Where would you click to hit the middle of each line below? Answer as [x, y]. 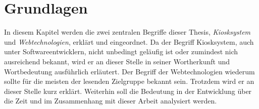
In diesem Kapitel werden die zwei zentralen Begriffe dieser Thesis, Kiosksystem [127, 32]
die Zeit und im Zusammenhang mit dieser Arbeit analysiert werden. [111, 101]
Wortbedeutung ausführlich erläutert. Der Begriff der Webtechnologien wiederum [129, 71]
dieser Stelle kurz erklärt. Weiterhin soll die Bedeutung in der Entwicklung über [128, 91]
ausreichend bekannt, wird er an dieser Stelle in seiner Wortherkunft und [117, 61]
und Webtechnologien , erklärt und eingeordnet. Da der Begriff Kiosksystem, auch [129, 41]
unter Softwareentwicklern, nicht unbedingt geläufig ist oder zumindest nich [121, 51]
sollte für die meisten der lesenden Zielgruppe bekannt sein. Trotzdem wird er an [129, 81]
